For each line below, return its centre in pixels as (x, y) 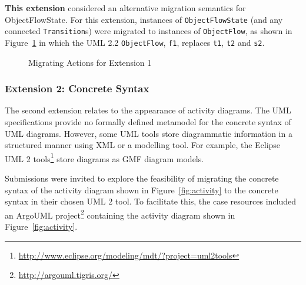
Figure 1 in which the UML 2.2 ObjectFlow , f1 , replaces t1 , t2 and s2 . (135, 42)
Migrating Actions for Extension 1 (90, 62)
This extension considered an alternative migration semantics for (125, 8)
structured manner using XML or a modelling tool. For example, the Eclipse (143, 145)
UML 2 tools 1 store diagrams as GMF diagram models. (104, 157)
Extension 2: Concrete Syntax (77, 88)
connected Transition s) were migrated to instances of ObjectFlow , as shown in (149, 31)
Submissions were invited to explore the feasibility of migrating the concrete (142, 178)
